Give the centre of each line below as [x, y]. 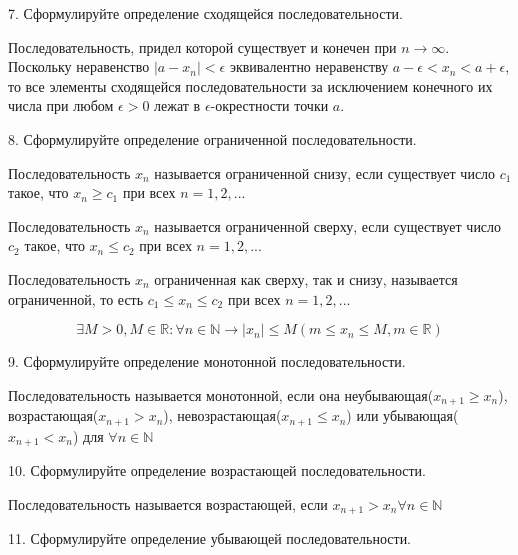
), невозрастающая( [222, 415]
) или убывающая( [402, 415]
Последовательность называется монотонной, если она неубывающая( [221, 394]
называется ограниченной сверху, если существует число [328, 225]
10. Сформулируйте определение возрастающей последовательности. [217, 470]
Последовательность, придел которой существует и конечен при [202, 46]
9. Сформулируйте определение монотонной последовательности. [207, 361]
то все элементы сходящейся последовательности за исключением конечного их [250, 85]
